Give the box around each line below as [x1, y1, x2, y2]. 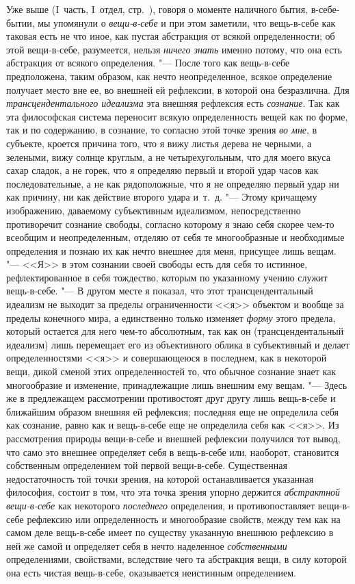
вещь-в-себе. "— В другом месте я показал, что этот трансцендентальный [6, 283, 313, 298]
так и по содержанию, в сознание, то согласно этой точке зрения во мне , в [6, 123, 317, 137]
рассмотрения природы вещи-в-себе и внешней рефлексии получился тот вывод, [6, 431, 341, 445]
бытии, [6, 15, 35, 29]
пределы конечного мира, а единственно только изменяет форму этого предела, [6, 310, 336, 325]
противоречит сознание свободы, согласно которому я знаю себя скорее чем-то [6, 216, 334, 231]
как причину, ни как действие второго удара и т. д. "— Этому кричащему [6, 190, 317, 204]
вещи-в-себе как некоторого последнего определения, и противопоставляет [6, 498, 315, 512]
